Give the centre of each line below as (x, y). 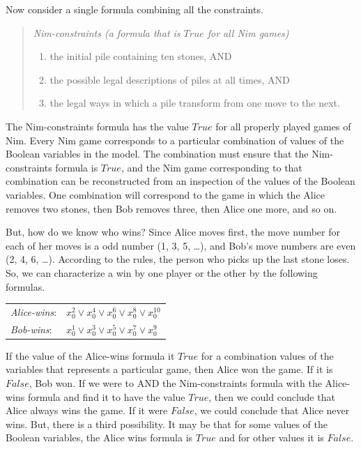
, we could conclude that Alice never (272, 410)
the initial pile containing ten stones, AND (141, 56)
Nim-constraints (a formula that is (107, 32)
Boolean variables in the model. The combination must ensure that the (157, 154)
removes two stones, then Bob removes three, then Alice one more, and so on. (171, 208)
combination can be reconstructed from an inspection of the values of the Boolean (180, 181)
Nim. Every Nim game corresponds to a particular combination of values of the (175, 140)
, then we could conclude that (272, 396)
